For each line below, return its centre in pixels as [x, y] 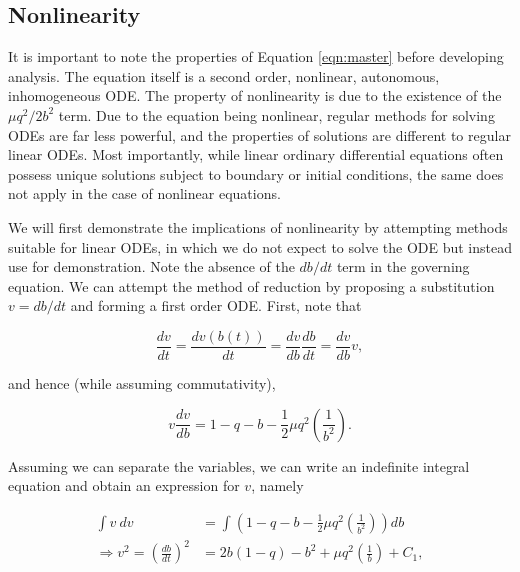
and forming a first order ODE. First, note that [216, 305]
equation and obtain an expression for [124, 485]
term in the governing [403, 266]
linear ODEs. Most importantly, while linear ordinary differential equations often [256, 154]
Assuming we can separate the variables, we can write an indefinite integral [239, 465]
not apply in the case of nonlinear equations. [144, 193]
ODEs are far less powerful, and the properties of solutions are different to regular [259, 134]
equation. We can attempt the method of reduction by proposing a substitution [251, 285]
